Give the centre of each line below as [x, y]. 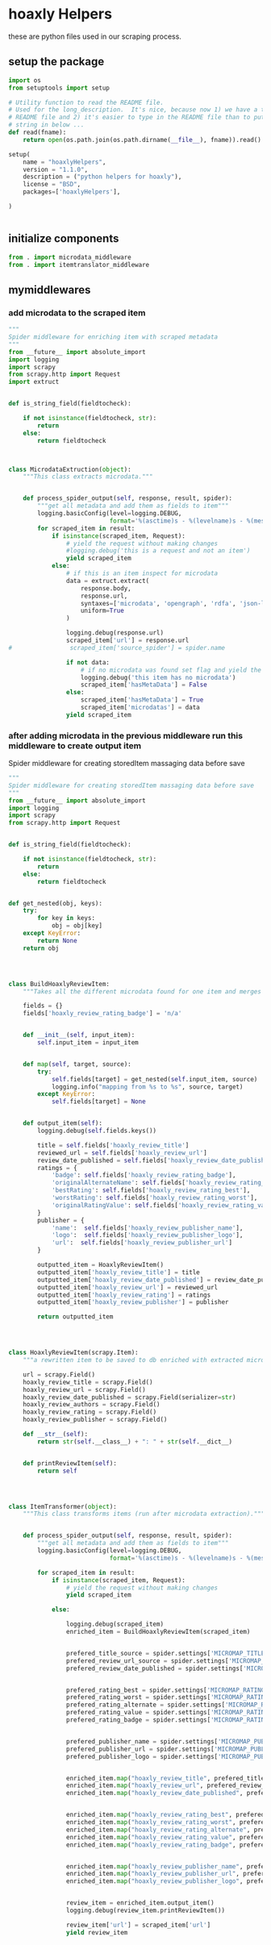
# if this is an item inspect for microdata [142, 573]
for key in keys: [66, 918]
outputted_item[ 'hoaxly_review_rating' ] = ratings [124, 1295]
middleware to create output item [75, 745]
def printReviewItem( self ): [70, 1463]
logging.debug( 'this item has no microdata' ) [158, 677]
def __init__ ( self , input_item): [79, 1035]
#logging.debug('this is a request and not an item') [158, 551]
